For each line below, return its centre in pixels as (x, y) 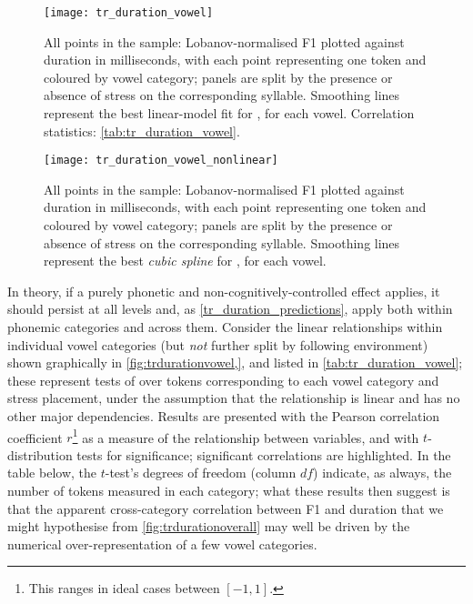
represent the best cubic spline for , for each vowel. (185, 261)
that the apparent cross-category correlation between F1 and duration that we (226, 508)
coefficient (35, 437)
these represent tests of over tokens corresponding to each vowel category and (223, 380)
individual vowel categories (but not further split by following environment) (218, 344)
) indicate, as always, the (382, 473)
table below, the (52, 473)
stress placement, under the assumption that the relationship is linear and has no (234, 398)
